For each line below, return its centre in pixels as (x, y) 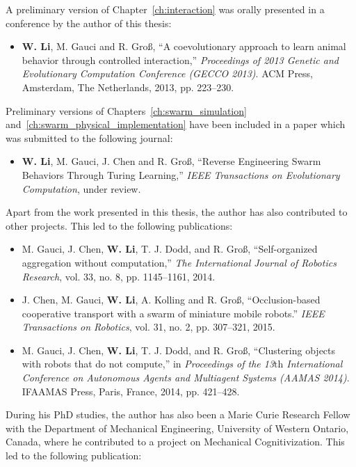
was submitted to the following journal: (89, 137)
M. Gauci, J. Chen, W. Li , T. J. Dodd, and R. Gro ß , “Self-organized (170, 249)
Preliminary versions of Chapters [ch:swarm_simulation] (126, 110)
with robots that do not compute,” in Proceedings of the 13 (148, 364)
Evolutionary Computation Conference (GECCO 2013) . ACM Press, (168, 73)
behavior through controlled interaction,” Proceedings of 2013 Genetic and (180, 60)
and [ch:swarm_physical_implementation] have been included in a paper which (176, 124)
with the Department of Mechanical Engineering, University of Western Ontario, (177, 428)
